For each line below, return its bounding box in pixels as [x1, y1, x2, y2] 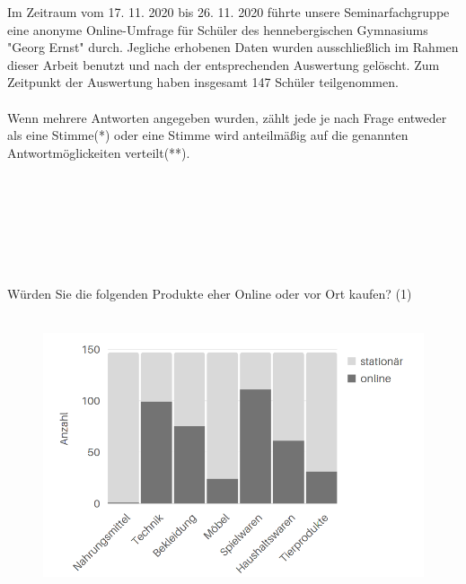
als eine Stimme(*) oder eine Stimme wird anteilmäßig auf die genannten [7, 126, 409, 144]
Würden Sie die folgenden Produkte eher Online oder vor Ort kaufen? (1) [7, 283, 412, 302]
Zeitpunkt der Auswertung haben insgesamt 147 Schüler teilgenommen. [7, 73, 399, 92]
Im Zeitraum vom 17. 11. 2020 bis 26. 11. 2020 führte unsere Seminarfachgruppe [7, 3, 450, 21]
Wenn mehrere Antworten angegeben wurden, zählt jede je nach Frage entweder [7, 108, 447, 126]
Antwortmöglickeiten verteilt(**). [7, 143, 190, 161]
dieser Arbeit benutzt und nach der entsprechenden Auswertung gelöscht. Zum [7, 55, 440, 74]
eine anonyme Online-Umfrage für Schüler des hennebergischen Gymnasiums [7, 20, 428, 39]
